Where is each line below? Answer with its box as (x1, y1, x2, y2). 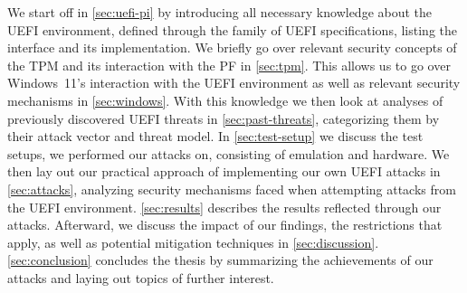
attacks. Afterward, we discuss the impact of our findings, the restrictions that (7, 215, 443, 234)
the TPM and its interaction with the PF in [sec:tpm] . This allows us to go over (7, 55, 451, 74)
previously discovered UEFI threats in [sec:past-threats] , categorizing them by (7, 109, 440, 128)
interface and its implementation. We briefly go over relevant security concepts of (7, 38, 457, 57)
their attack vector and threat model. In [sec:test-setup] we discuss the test (7, 127, 424, 146)
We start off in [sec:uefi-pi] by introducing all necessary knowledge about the (7, 3, 433, 21)
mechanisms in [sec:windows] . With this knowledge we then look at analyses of (7, 90, 443, 109)
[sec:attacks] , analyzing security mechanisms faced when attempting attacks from (7, 179, 456, 198)
